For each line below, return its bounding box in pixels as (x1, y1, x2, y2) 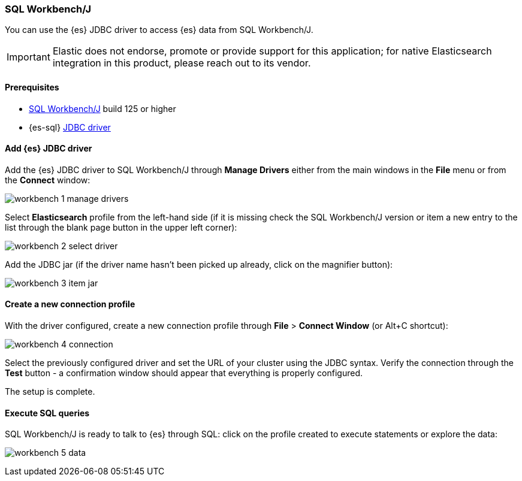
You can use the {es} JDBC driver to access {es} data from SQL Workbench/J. (5, 25, 313, 35)
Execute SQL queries (5, 407, 90, 418)
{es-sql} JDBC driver (29, 122, 111, 132)
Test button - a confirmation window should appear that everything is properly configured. (5, 368, 363, 379)
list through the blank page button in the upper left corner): (5, 222, 237, 232)
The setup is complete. (5, 386, 95, 397)
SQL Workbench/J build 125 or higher (29, 103, 176, 114)
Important (7, 51, 50, 63)
